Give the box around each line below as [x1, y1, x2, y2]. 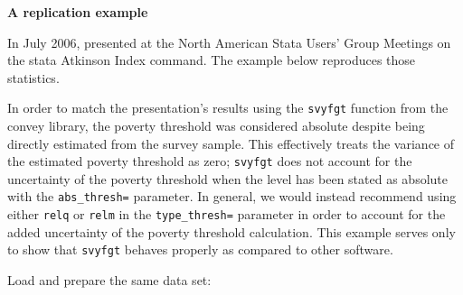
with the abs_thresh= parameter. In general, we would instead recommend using [7, 187, 457, 206]
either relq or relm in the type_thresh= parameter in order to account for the [7, 205, 446, 224]
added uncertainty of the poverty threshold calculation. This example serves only [7, 222, 456, 241]
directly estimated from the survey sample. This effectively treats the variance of [7, 134, 455, 152]
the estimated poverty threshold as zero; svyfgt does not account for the [7, 152, 412, 171]
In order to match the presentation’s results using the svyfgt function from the [7, 98, 449, 117]
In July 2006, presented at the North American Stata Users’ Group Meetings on [7, 32, 451, 51]
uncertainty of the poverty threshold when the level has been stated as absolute [7, 169, 448, 188]
